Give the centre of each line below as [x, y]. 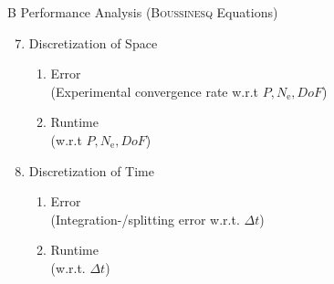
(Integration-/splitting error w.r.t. [145, 219]
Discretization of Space [93, 42]
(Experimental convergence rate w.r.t [155, 91]
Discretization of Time [91, 170]
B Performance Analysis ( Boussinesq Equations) [143, 12]
